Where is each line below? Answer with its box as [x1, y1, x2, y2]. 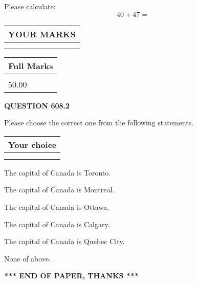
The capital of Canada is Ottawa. [4, 201, 110, 212]
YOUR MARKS [8, 28, 76, 40]
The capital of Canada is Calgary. [4, 219, 110, 229]
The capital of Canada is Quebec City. [4, 236, 125, 247]
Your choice [8, 138, 57, 150]
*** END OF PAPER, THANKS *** [4, 270, 139, 281]
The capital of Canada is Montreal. [4, 184, 115, 195]
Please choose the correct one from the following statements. [4, 117, 194, 128]
